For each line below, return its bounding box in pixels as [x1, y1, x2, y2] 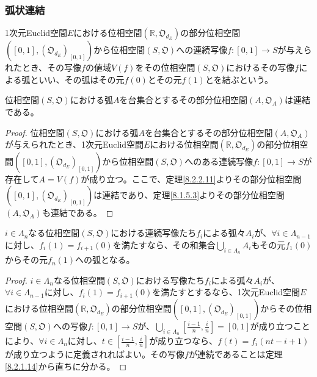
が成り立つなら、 [149, 334, 218, 347]
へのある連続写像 [184, 155, 253, 168]
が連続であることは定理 [188, 348, 283, 361]
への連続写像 [176, 43, 228, 56]
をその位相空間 [135, 61, 195, 74]
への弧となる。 [75, 253, 135, 266]
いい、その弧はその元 [38, 73, 125, 85]
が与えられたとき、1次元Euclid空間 [5, 138, 144, 151]
